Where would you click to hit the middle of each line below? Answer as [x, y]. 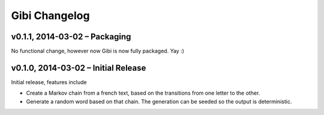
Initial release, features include [49, 82]
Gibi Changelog [50, 15]
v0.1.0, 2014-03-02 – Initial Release [79, 68]
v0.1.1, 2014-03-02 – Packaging [71, 37]
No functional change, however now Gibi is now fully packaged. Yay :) [97, 51]
